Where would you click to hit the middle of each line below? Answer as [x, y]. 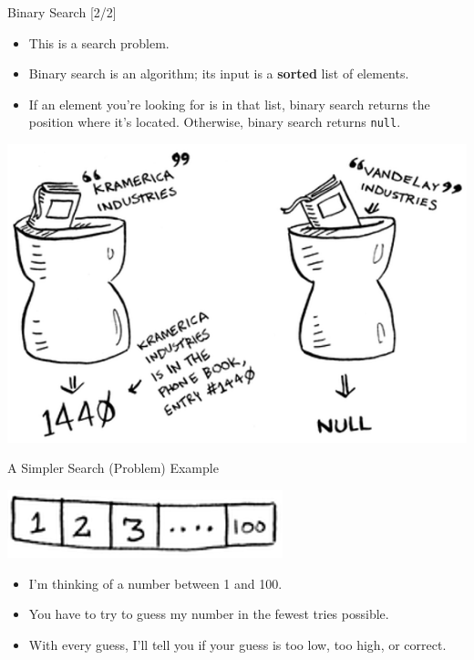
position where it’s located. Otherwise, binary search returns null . [215, 122]
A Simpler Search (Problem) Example [113, 468]
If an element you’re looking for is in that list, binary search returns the [229, 104]
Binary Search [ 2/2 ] [62, 12]
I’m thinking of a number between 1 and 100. [155, 583]
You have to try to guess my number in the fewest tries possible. [209, 614]
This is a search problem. [99, 42]
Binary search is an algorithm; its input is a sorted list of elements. [219, 73]
